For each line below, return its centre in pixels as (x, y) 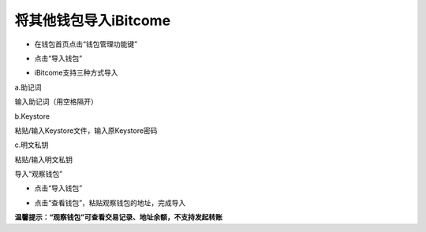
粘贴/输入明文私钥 (44, 159)
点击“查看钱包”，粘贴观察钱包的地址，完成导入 (110, 203)
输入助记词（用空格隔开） (56, 101)
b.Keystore (32, 116)
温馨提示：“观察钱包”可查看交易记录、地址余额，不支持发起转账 (119, 217)
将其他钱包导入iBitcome (93, 20)
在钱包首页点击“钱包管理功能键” (86, 44)
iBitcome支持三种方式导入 (76, 73)
